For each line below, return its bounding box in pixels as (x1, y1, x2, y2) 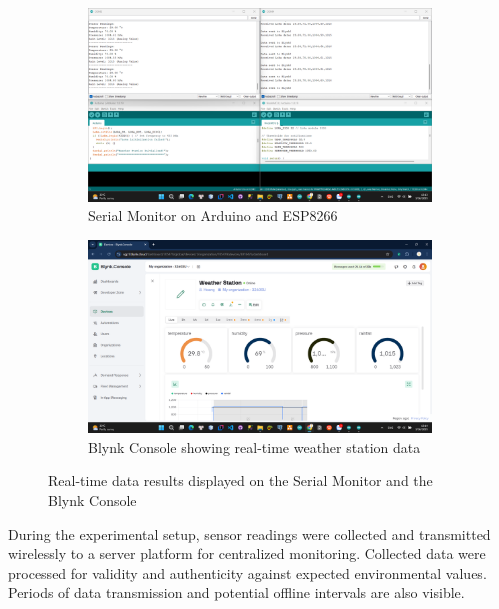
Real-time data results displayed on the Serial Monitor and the (48, 470, 433, 491)
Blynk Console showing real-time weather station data (88, 436, 421, 457)
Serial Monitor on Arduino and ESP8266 (88, 205, 338, 226)
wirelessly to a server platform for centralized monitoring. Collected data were (8, 543, 486, 564)
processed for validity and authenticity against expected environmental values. (8, 562, 487, 583)
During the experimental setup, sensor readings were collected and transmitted (8, 523, 491, 544)
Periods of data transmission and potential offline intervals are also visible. (8, 582, 465, 603)
